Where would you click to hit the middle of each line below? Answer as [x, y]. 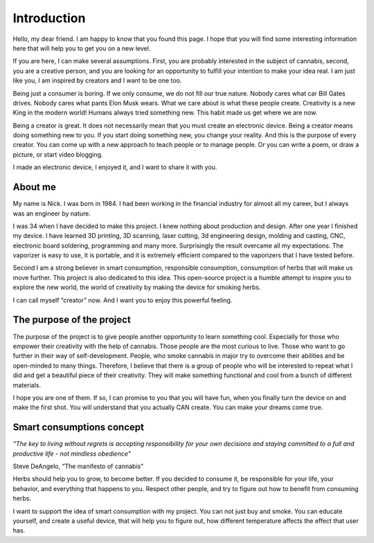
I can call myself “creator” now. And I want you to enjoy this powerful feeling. [123, 300]
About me [35, 187]
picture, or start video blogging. [58, 154]
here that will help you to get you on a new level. [82, 48]
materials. [27, 385]
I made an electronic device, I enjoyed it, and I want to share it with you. [115, 167]
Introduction [49, 18]
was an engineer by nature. [52, 213]
